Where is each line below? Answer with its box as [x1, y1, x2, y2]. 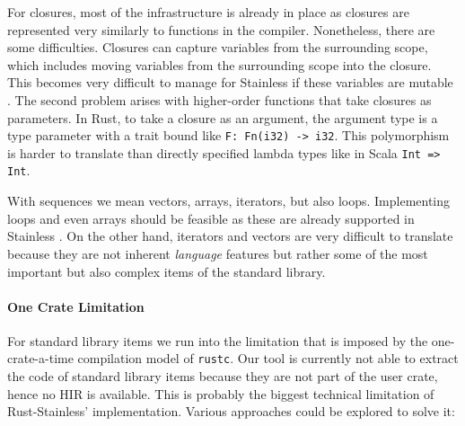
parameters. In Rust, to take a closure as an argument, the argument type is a [7, 108, 438, 127]
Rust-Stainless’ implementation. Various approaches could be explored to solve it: [7, 402, 455, 421]
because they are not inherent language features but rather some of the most [7, 244, 428, 262]
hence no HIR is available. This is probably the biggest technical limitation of [7, 384, 434, 403]
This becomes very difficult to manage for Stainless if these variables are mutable [7, 73, 453, 92]
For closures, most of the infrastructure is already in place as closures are [7, 3, 409, 21]
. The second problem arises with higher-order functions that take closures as [7, 90, 432, 109]
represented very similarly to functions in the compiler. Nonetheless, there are [7, 20, 435, 39]
